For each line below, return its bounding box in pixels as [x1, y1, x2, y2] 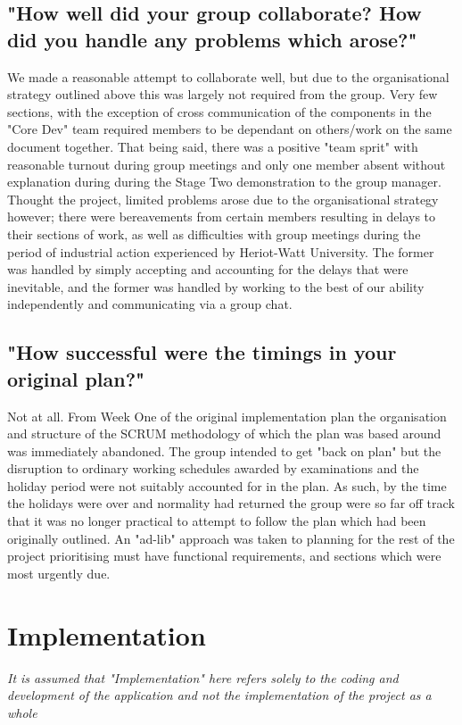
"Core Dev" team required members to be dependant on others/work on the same [7, 120, 452, 138]
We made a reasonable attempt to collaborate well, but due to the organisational [7, 67, 450, 86]
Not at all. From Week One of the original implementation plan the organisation [7, 406, 447, 425]
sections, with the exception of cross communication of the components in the [7, 102, 432, 121]
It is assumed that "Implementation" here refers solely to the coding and [7, 668, 399, 687]
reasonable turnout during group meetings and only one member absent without [7, 154, 446, 173]
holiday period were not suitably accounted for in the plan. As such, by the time [7, 476, 447, 495]
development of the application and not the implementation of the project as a [7, 686, 432, 704]
